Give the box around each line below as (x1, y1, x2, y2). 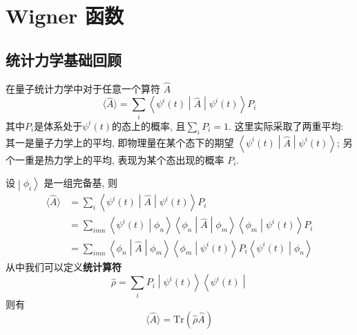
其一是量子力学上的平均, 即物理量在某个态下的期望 (6, 135, 234, 149)
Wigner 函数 (6, 1, 124, 30)
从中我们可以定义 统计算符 (6, 259, 122, 274)
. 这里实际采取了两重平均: (229, 118, 344, 133)
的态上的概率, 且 (112, 118, 186, 133)
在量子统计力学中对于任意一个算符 (6, 81, 160, 95)
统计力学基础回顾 (6, 48, 122, 70)
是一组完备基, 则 (44, 175, 118, 190)
